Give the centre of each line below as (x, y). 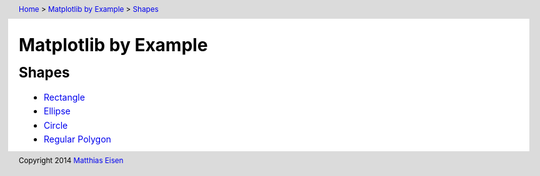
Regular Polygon (77, 139)
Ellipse (57, 111)
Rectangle (64, 97)
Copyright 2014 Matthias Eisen (71, 161)
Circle (56, 125)
